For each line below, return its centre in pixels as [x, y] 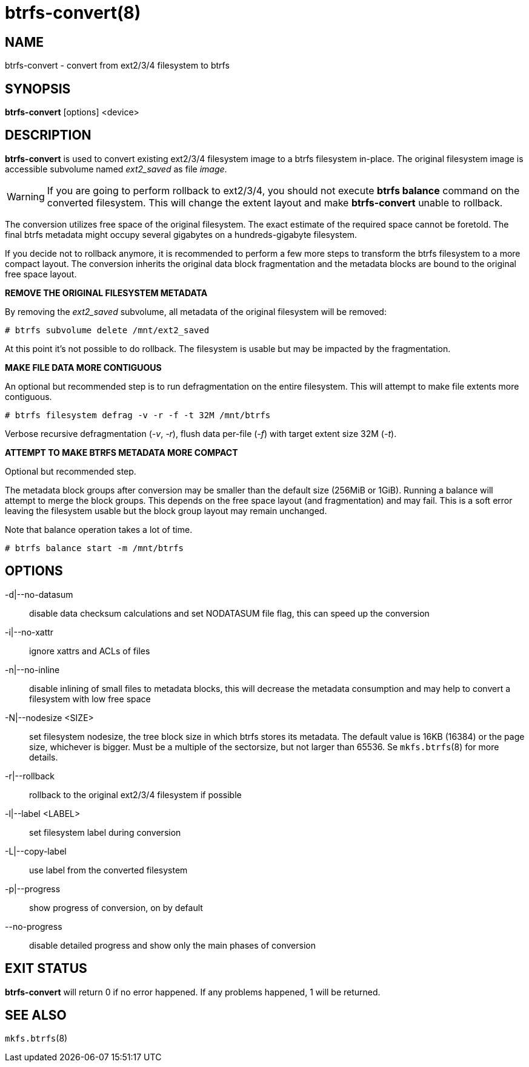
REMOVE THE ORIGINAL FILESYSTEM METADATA [106, 293]
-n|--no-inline [32, 669]
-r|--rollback [30, 776]
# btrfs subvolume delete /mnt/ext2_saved [107, 330]
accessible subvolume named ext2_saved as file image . [116, 169]
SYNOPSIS [38, 89]
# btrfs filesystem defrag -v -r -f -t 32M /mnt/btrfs [138, 415]
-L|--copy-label [36, 851]
